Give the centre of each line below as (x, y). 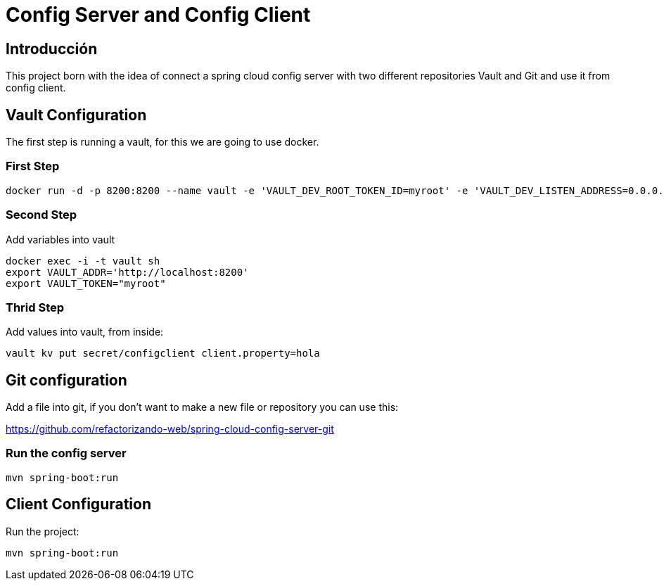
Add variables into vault (60, 239)
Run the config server (66, 453)
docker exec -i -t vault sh (83, 261)
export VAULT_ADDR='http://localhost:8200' (127, 272)
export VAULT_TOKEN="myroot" (86, 283)
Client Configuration (79, 504)
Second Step (41, 215)
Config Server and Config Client (158, 15)
